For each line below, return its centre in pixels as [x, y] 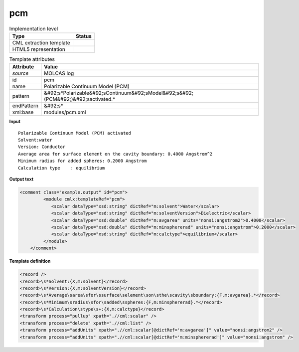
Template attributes [32, 59]
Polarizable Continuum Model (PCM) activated [75, 133]
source [20, 73]
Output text [21, 179]
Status [83, 36]
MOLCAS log [59, 73]
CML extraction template [41, 42]
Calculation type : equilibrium [62, 168]
